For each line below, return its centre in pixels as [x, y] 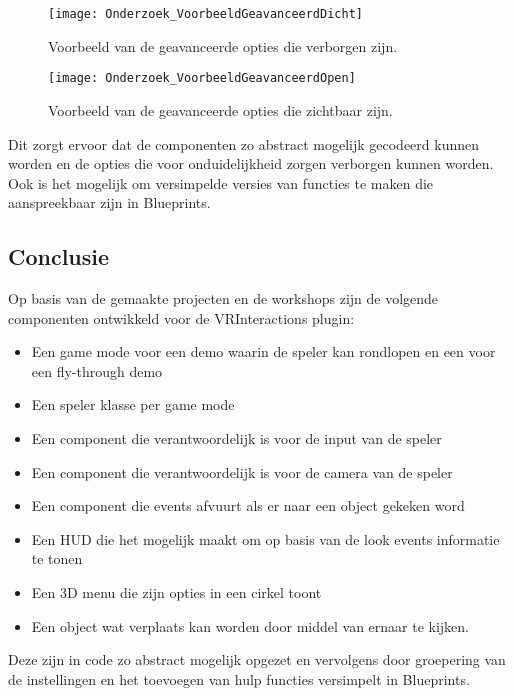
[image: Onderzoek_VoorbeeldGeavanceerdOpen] [202, 78]
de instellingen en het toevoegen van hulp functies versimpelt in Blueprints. [239, 678]
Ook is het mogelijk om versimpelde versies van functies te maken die [221, 182]
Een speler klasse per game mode [133, 404]
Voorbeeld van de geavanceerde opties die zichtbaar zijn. [220, 109]
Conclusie [59, 256]
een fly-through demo [97, 370]
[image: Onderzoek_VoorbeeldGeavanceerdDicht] [205, 14]
